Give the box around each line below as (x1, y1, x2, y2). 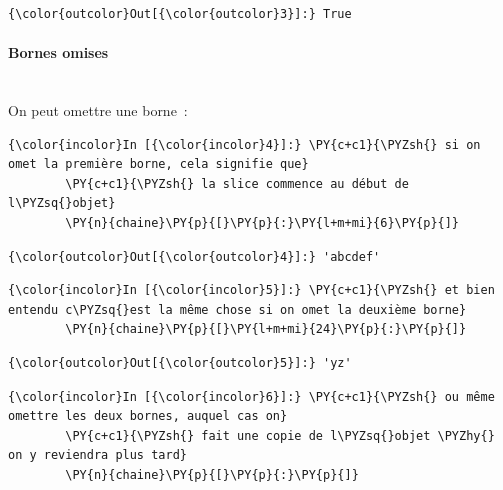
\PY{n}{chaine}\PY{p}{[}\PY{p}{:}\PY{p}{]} (65, 467, 359, 482)
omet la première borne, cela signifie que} (8, 157, 309, 172)
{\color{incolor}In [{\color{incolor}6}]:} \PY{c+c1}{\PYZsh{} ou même (8, 389, 495, 404)
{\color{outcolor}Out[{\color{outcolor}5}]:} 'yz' (8, 355, 352, 370)
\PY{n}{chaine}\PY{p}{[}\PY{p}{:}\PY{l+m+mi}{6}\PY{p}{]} (65, 215, 460, 230)
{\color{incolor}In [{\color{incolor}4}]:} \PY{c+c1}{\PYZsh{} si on (8, 137, 481, 152)
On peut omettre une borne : (8, 99, 188, 120)
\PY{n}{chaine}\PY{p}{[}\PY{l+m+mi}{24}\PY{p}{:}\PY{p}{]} (65, 322, 467, 337)
